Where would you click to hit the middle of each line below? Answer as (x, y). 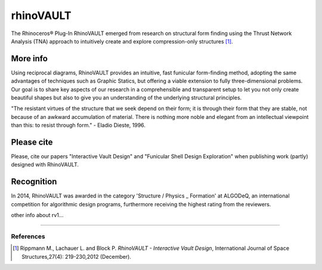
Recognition (34, 182)
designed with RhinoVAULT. (45, 165)
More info (29, 59)
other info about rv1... (37, 215)
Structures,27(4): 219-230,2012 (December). (76, 256)
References (28, 236)
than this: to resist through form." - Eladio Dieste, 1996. (78, 125)
